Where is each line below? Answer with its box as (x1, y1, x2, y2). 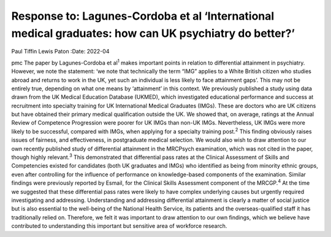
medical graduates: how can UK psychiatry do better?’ (11, 26, 295, 40)
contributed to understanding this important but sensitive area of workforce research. (11, 222, 227, 230)
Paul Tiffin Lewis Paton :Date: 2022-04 (11, 48, 110, 55)
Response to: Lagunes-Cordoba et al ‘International (11, 9, 275, 23)
